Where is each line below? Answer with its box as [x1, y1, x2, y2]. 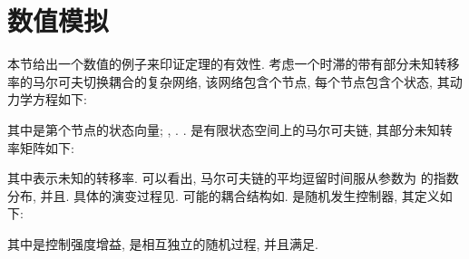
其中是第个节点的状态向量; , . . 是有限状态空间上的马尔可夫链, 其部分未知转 [7, 120, 453, 139]
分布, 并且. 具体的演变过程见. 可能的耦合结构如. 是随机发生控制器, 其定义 [7, 186, 440, 205]
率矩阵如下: [7, 138, 74, 157]
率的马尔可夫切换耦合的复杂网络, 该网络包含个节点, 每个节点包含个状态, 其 [7, 72, 450, 91]
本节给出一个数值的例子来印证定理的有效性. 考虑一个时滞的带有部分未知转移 [7, 54, 460, 73]
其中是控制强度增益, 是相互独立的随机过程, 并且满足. [7, 234, 318, 253]
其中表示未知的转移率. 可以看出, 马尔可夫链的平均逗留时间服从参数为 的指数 [7, 168, 459, 187]
